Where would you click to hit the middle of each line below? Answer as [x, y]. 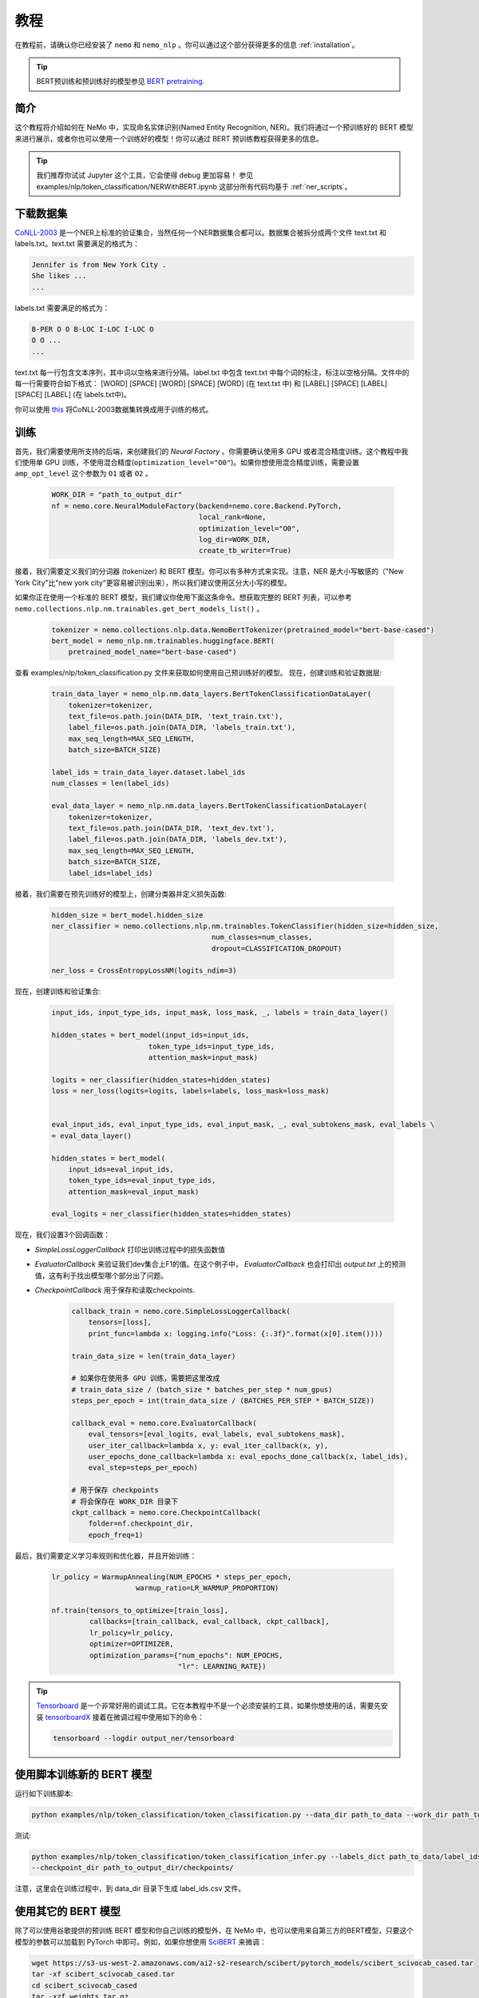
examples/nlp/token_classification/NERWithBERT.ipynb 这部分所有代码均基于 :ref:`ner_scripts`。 [194, 186]
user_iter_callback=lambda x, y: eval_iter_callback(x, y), [208, 1445]
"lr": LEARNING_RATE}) [222, 1666]
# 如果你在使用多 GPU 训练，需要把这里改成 [146, 1378]
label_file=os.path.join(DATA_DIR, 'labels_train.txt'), [182, 728]
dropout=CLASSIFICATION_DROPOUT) [277, 948]
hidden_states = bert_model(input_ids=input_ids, [150, 1035]
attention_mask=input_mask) [203, 1057]
